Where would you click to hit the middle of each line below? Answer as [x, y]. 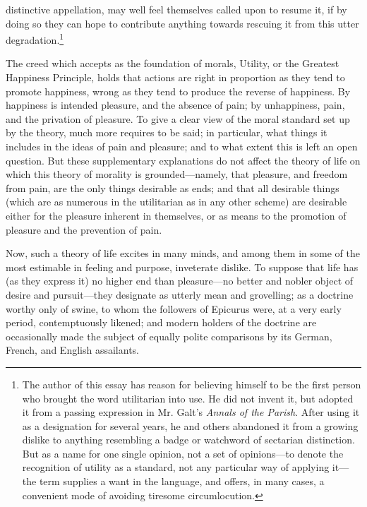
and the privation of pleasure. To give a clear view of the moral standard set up [178, 118]
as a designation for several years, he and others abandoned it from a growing [190, 425]
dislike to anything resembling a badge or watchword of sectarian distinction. [188, 440]
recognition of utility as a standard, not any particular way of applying [176, 467]
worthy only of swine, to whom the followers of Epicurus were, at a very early [174, 308]
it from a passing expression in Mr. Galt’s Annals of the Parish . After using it [191, 412]
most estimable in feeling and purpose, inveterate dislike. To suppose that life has [182, 267]
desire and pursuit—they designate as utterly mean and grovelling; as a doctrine [180, 294]
